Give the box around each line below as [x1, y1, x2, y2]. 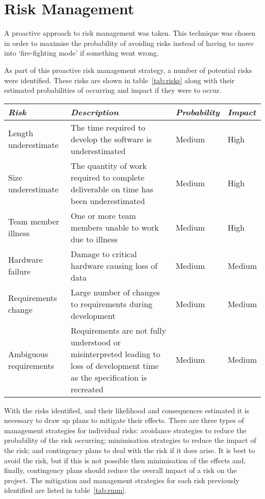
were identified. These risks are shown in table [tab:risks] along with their [4, 74, 235, 85]
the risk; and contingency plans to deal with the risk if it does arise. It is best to [4, 445, 255, 456]
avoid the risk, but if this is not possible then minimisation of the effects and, [4, 455, 246, 465]
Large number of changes [70, 286, 160, 298]
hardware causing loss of [70, 259, 157, 271]
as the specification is [70, 371, 147, 383]
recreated [70, 383, 103, 395]
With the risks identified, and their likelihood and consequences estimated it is [4, 405, 250, 415]
